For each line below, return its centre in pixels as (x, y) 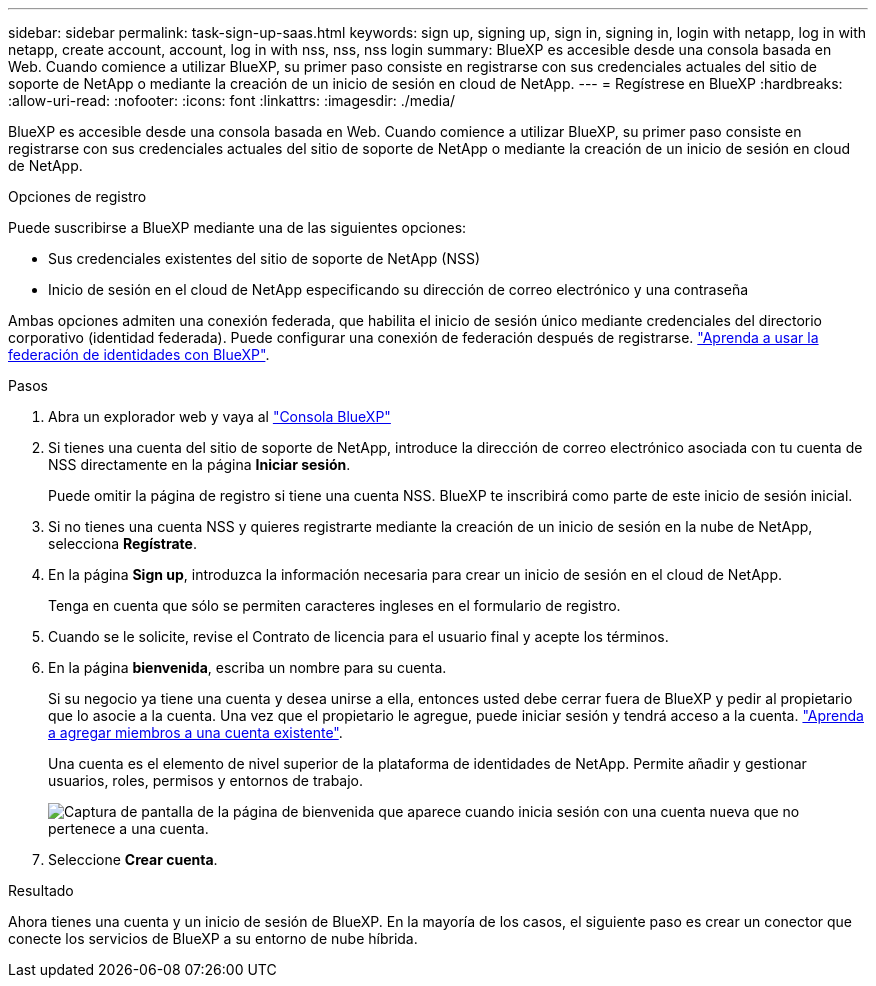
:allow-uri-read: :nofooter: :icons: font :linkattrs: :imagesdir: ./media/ (232, 100)
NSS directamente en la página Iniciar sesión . (199, 464)
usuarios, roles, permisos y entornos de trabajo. (206, 780)
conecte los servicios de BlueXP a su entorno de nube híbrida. (213, 938)
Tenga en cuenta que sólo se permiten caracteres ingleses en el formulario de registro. (334, 605)
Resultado (41, 890)
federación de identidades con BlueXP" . (139, 354)
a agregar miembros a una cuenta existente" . (195, 732)
